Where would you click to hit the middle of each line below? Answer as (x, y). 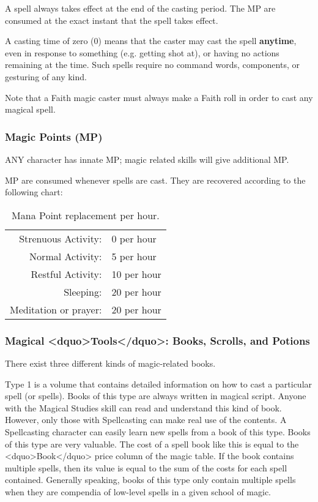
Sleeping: (83, 291)
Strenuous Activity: (61, 238)
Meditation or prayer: (56, 309)
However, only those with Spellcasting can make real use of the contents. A (146, 420)
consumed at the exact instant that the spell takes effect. (112, 20)
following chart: (34, 192)
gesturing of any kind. (46, 76)
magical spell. (30, 109)
